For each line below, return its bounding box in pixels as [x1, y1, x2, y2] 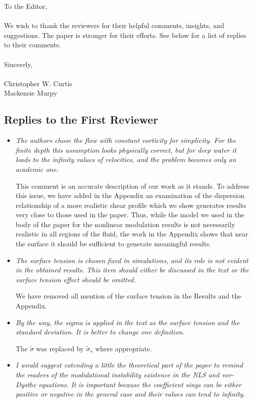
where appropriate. [95, 343, 152, 353]
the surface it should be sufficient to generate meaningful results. [15, 238, 212, 249]
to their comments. [4, 39, 61, 50]
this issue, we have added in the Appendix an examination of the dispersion [15, 190, 245, 201]
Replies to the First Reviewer [4, 112, 158, 127]
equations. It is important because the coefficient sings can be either [38, 379, 242, 389]
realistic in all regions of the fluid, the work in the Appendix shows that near [15, 229, 249, 239]
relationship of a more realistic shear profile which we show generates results [15, 200, 247, 210]
